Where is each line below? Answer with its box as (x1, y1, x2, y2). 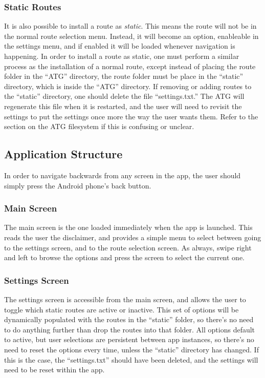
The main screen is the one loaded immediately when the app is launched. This (4, 222, 253, 233)
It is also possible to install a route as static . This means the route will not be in (4, 20, 257, 31)
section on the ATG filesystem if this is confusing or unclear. (4, 121, 194, 132)
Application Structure (4, 146, 123, 162)
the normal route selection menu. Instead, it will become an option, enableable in (4, 30, 259, 41)
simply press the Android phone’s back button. (4, 180, 151, 191)
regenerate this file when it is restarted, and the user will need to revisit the (4, 100, 242, 111)
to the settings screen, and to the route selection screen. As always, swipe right (4, 242, 252, 253)
